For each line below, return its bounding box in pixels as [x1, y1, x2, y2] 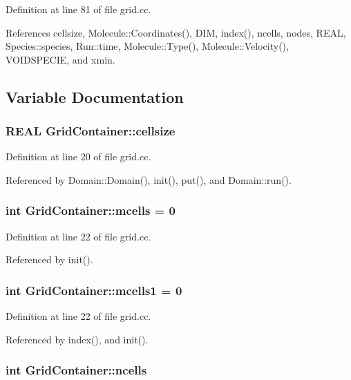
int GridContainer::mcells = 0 [6, 202, 175, 219]
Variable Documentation [6, 86, 184, 107]
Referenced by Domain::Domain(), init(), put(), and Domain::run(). [6, 172, 292, 187]
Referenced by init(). [6, 252, 93, 267]
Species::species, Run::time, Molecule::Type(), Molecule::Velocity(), [6, 39, 289, 53]
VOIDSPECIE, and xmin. [6, 52, 115, 66]
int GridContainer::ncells [6, 361, 147, 379]
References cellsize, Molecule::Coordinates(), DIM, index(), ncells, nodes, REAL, [6, 25, 346, 39]
